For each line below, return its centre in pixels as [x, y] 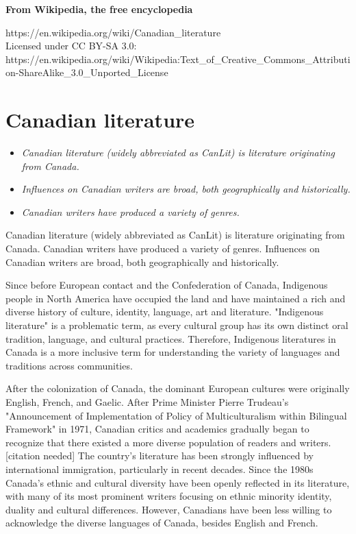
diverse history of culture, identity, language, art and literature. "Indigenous [165, 312]
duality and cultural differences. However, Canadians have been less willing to [169, 509]
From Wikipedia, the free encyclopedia [99, 9]
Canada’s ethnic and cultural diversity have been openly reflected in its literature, [178, 482]
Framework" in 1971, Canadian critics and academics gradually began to [157, 429]
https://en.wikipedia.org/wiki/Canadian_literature [113, 32]
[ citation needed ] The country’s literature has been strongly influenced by [160, 456]
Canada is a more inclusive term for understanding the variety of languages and [173, 352]
